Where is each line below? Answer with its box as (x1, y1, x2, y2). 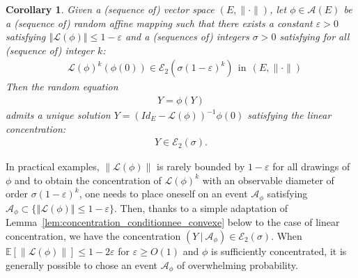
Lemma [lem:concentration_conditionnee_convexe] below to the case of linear (6, 215, 340, 229)
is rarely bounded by (157, 159, 245, 174)
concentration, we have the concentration (6, 228, 181, 243)
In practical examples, (6, 159, 100, 174)
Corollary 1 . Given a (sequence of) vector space (6, 2, 215, 16)
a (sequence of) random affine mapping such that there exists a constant (6, 15, 313, 30)
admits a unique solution (6, 108, 111, 122)
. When (271, 228, 302, 243)
